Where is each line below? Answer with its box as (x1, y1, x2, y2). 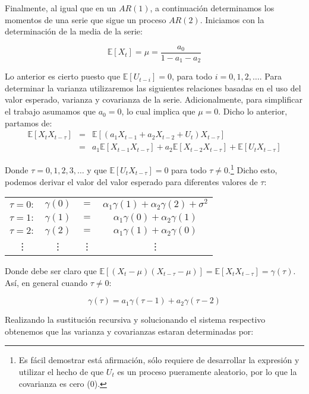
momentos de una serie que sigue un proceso (5, 13, 166, 26)
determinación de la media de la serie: (5, 25, 143, 37)
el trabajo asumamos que (5, 105, 96, 117)
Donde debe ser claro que (5, 264, 97, 277)
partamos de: (5, 116, 52, 129)
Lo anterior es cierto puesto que (5, 70, 121, 82)
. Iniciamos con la (200, 13, 264, 26)
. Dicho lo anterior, (218, 105, 288, 117)
